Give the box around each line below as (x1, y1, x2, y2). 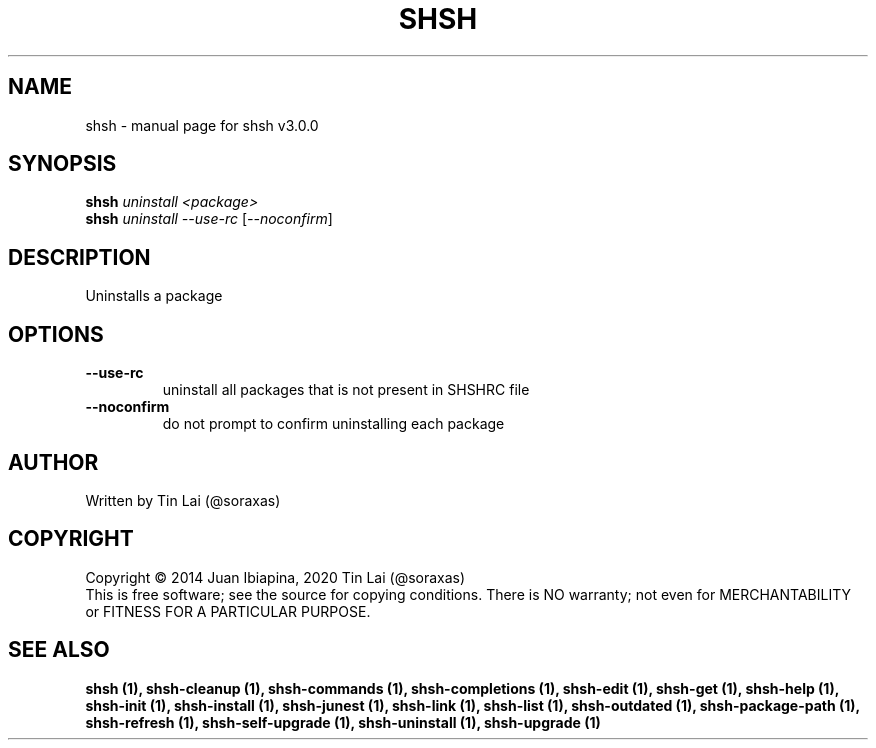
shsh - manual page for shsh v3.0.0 (85, 116, 319, 134)
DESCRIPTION (8, 244, 151, 270)
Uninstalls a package (85, 287, 223, 305)
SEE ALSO (8, 637, 110, 663)
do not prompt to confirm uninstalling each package (162, 415, 505, 433)
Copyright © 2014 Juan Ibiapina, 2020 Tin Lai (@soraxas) (85, 568, 466, 586)
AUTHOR (8, 449, 99, 475)
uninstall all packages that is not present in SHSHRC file (162, 381, 530, 399)
